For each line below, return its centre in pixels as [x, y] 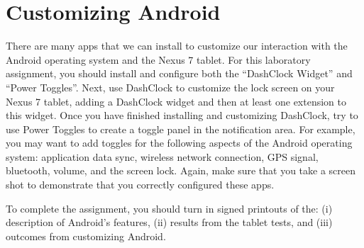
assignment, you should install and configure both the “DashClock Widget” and [179, 73]
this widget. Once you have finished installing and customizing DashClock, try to [182, 115]
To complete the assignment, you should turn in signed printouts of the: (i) [169, 208]
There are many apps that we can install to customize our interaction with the [177, 46]
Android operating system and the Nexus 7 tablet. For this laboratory [158, 59]
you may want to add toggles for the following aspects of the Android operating [179, 143]
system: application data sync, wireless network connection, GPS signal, [162, 156]
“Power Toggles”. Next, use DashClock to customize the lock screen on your [170, 87]
